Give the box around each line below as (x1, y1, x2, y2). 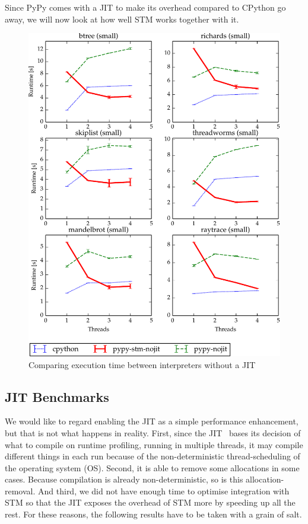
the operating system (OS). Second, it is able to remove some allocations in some (5, 461, 300, 474)
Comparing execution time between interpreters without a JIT (28, 358, 256, 370)
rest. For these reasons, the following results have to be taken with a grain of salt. (5, 508, 302, 520)
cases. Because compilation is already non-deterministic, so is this (5, 473, 243, 485)
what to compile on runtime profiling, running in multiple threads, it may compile (5, 438, 303, 450)
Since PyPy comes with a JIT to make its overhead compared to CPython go (5, 1, 286, 13)
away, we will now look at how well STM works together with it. (5, 12, 239, 25)
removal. (5, 484, 36, 497)
